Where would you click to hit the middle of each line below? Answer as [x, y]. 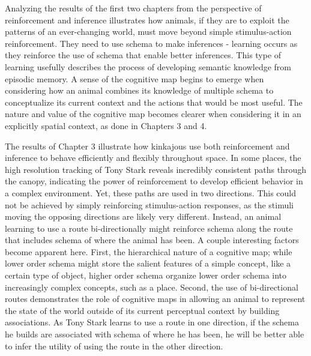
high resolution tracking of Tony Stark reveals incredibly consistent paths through [155, 169]
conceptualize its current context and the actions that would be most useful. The [154, 102]
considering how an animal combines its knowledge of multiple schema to [139, 90]
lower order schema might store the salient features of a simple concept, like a [148, 263]
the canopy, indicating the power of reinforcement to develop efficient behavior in [154, 181]
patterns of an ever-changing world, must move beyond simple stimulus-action [148, 32]
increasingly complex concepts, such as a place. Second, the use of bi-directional [152, 287]
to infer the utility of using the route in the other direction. [114, 345]
